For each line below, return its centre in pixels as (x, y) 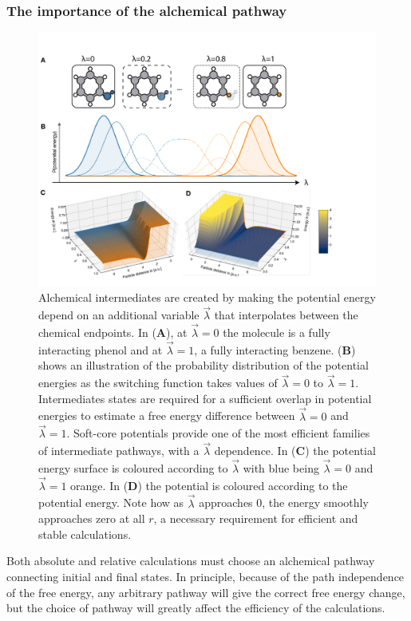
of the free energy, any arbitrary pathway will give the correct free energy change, (206, 592)
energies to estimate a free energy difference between (167, 415)
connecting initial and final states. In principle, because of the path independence (205, 577)
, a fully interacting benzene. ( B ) (275, 349)
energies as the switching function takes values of (158, 383)
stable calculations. (85, 534)
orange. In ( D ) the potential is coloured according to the (209, 485)
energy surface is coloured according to (133, 468)
